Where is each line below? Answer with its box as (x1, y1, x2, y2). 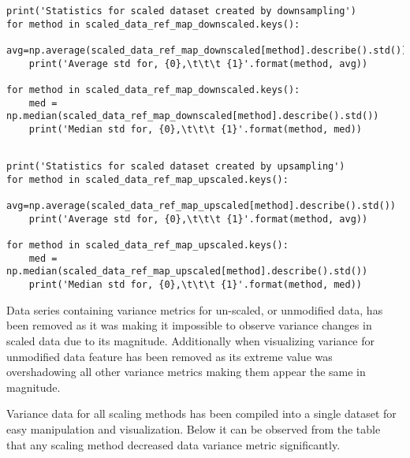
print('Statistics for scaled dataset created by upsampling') (6, 161, 345, 173)
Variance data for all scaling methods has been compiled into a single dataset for (6, 405, 397, 422)
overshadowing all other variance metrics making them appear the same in (6, 363, 366, 380)
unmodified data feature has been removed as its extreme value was (6, 348, 333, 364)
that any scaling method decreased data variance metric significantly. (6, 436, 341, 452)
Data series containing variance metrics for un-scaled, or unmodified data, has (6, 301, 383, 318)
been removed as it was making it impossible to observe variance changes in (6, 317, 372, 333)
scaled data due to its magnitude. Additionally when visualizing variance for (6, 332, 375, 348)
